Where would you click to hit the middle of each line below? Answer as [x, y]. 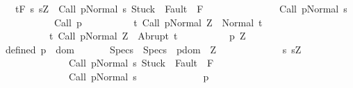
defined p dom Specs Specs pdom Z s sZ [153, 49]
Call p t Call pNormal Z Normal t [158, 22]
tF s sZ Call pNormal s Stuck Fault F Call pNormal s [181, 8]
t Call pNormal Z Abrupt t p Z [147, 36]
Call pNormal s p [139, 76]
